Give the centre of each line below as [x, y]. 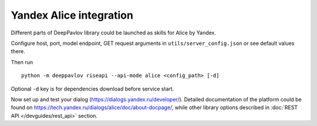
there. [18, 51]
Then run [22, 62]
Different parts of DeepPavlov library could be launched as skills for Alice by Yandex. [114, 33]
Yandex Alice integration [72, 15]
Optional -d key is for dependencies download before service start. [92, 89]
